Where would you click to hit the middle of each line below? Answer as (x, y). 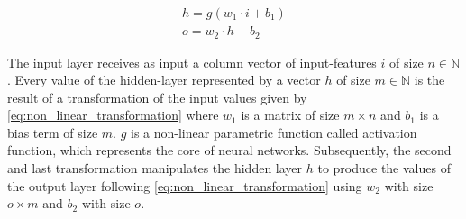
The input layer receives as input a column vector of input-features (192, 62)
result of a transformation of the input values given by (157, 97)
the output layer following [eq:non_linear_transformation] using (185, 185)
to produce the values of (384, 168)
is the (429, 80)
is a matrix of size (290, 115)
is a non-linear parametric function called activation (274, 132)
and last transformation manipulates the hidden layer (155, 168)
